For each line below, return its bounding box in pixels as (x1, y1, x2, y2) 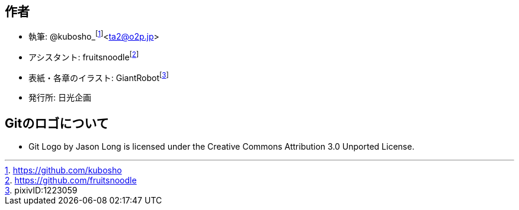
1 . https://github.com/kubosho (5, 165, 122, 176)
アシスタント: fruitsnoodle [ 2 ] (28, 50, 139, 62)
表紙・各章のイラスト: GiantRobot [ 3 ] (28, 70, 169, 83)
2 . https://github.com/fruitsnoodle (5, 175, 137, 186)
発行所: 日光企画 (28, 92, 91, 103)
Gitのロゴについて (5, 115, 109, 131)
